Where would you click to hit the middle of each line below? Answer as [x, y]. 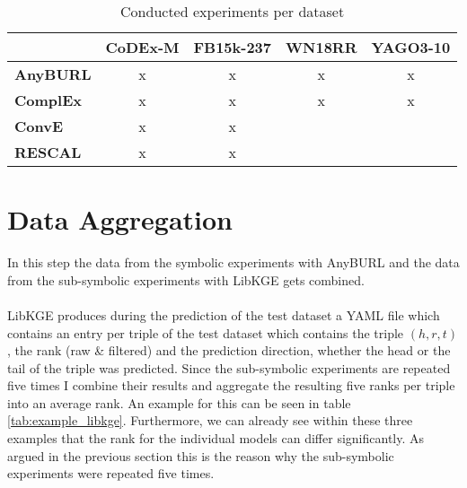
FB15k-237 [233, 47]
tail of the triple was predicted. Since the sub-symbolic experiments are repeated [229, 367]
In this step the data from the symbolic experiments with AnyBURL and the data [233, 262]
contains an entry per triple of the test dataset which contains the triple [206, 332]
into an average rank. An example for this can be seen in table [179, 402]
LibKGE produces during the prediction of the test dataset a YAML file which [224, 314]
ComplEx [48, 100]
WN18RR [322, 47]
